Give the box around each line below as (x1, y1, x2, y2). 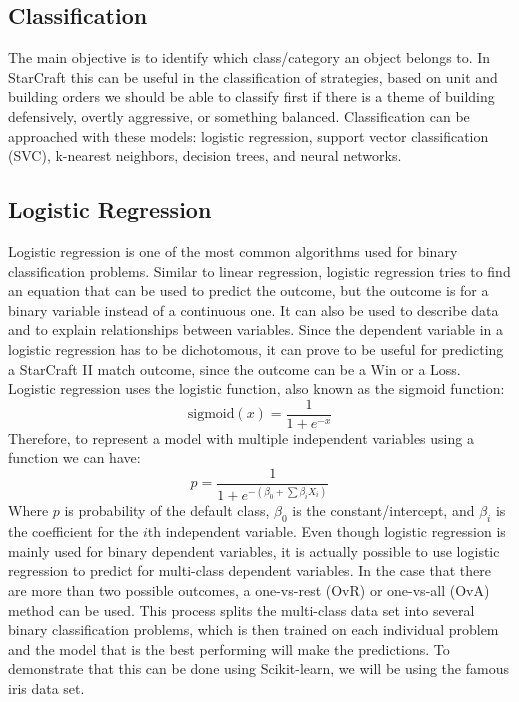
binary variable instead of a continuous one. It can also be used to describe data (8, 299, 499, 320)
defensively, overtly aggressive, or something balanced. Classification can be (8, 105, 470, 126)
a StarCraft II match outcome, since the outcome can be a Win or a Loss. (8, 358, 461, 379)
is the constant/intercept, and (292, 500, 475, 521)
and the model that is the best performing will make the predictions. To (8, 638, 450, 659)
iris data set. (8, 677, 85, 698)
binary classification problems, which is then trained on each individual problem (8, 619, 499, 640)
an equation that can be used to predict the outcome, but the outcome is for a (8, 280, 489, 301)
